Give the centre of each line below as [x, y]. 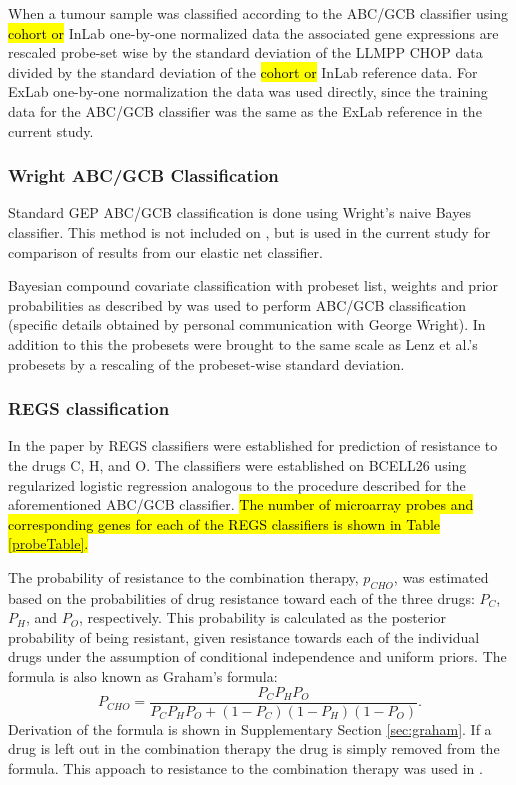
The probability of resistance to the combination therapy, [183, 576]
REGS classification [89, 408]
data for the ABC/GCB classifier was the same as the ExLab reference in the [245, 110]
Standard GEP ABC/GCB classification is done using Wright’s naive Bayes [239, 212]
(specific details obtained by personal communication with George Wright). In [247, 324]
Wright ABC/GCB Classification [143, 175]
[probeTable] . [48, 543]
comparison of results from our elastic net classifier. [165, 251]
